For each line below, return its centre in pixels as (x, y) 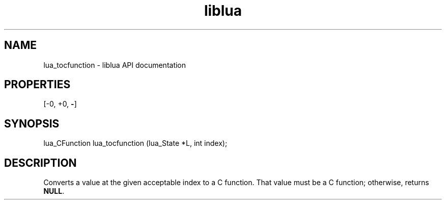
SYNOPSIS (32, 123)
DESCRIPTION (40, 163)
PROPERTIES (37, 85)
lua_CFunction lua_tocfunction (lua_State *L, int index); (135, 143)
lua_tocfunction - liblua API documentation (115, 65)
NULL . (54, 191)
